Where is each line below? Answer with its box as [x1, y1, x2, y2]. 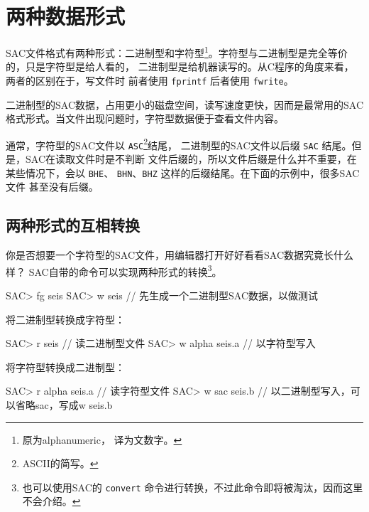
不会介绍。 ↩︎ [22, 494, 81, 508]
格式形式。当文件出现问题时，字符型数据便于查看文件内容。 [6, 111, 284, 126]
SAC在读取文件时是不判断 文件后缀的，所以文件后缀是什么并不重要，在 [25, 151, 357, 166]
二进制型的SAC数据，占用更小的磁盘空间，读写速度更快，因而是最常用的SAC [6, 97, 363, 112]
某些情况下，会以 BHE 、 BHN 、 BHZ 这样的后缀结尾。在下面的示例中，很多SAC [6, 165, 360, 180]
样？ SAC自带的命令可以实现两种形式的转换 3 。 [6, 262, 222, 279]
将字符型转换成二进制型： [6, 359, 125, 374]
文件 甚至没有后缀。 [6, 179, 99, 194]
